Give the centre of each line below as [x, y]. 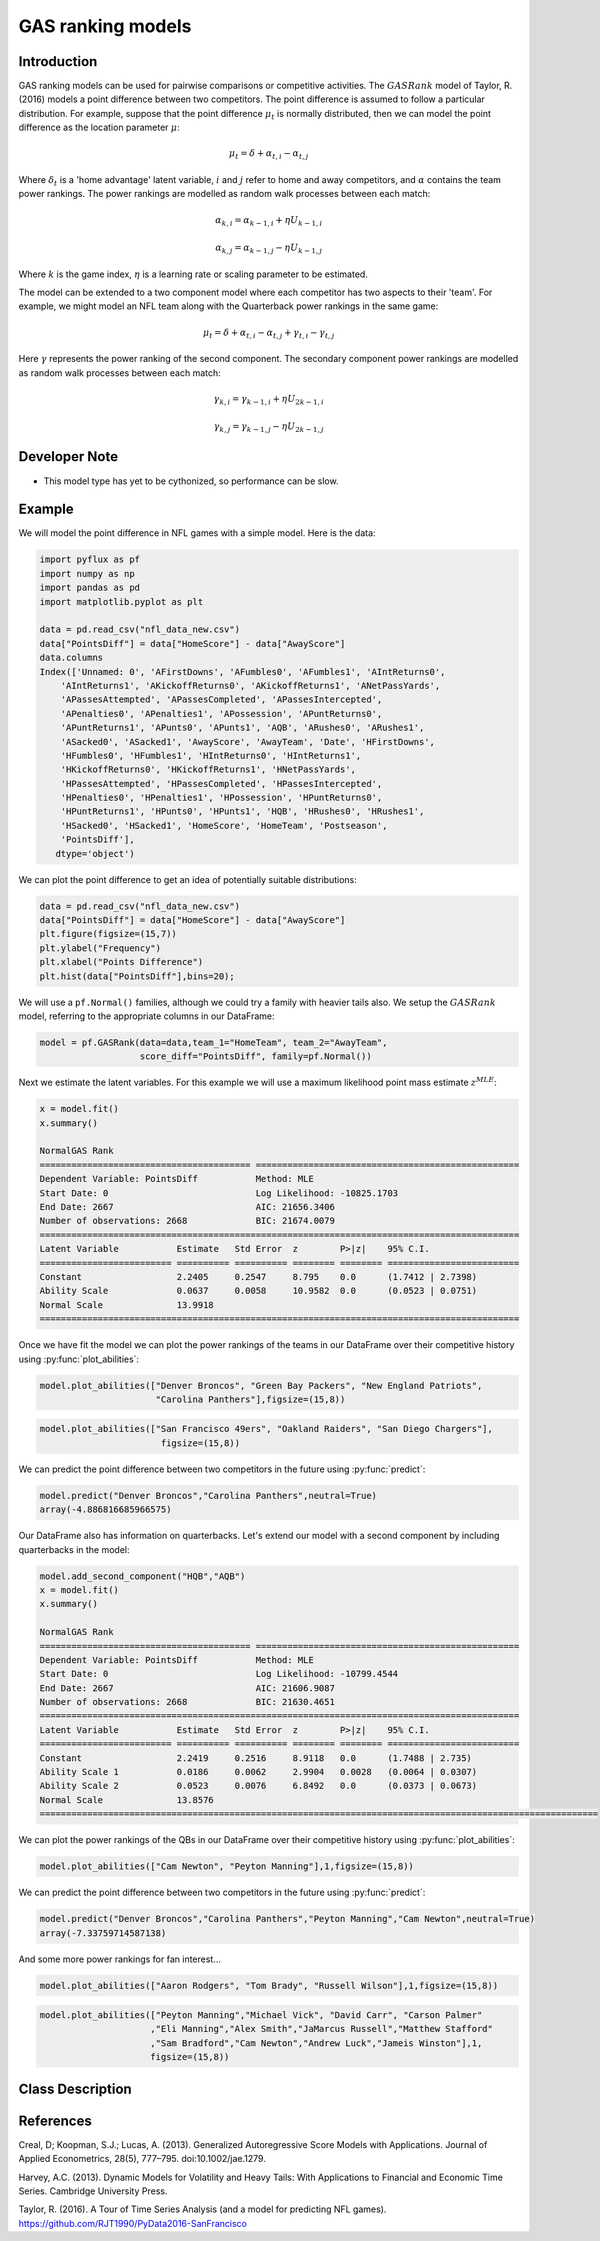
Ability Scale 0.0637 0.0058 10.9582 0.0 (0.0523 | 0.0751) [258, 1291]
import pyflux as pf [89, 559]
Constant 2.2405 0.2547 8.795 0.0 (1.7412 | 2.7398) [258, 1276]
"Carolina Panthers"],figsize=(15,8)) [250, 1399]
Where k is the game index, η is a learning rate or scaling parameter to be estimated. [193, 274]
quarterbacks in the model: [74, 1549]
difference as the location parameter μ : [99, 127]
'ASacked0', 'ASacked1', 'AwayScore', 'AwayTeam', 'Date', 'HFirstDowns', [247, 741]
